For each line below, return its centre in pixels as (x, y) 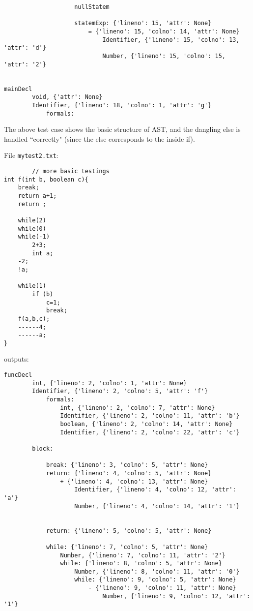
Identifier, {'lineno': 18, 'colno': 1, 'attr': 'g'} (122, 105)
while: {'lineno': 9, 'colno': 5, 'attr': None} (155, 580)
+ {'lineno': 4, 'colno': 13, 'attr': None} (134, 481)
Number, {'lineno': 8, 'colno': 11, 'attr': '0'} (157, 571)
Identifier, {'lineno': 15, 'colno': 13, (171, 40)
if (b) (43, 294)
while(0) (32, 229)
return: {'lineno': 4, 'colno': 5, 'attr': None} (129, 473)
